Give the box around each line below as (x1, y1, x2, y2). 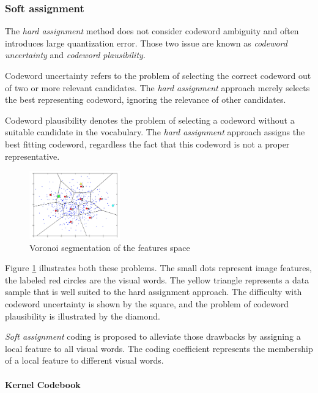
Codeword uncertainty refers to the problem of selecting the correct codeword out (5, 69, 311, 81)
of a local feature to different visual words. (5, 354, 164, 367)
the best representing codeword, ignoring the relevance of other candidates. (5, 93, 286, 106)
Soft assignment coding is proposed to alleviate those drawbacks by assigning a (5, 330, 301, 343)
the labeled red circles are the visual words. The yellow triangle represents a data (5, 273, 309, 286)
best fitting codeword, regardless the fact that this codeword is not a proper (5, 137, 290, 150)
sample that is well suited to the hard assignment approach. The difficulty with (5, 285, 302, 298)
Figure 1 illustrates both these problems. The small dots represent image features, (5, 261, 312, 274)
